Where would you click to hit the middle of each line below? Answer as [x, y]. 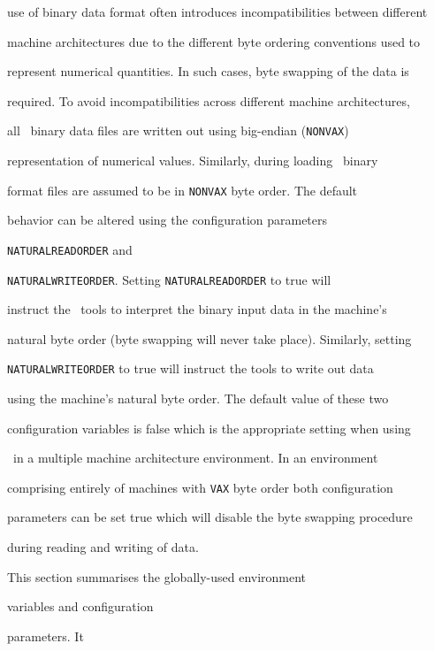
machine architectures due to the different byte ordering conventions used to [214, 41]
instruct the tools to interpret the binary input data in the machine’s [197, 309]
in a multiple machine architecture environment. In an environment [195, 458]
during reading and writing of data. [103, 547]
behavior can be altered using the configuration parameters [168, 220]
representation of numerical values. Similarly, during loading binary [193, 161]
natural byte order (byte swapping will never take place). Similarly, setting [209, 338]
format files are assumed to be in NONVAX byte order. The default [183, 190]
